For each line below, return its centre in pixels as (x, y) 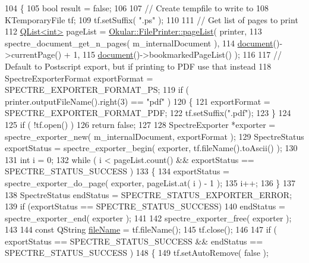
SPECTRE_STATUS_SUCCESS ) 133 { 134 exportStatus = (117, 171)
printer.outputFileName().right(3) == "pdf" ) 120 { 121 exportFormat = (138, 101)
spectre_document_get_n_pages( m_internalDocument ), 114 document (139, 43)
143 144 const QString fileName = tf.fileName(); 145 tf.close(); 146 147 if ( (141, 229)
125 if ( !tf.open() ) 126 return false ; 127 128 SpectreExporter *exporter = (140, 124)
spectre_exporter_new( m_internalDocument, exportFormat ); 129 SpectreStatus (154, 136)
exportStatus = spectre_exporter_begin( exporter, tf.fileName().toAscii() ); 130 (151, 148)
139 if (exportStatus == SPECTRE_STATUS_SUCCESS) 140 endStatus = (145, 206)
